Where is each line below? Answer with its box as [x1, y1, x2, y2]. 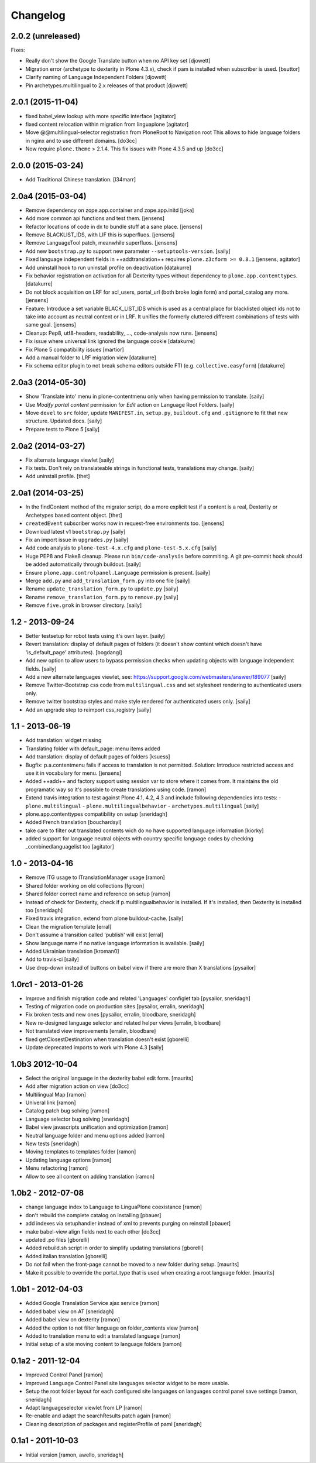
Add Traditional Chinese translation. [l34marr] [25, 176, 136, 183]
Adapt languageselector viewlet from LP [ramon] [25, 1404, 143, 1411]
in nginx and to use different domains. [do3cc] [25, 137, 138, 144]
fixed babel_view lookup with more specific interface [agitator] [25, 112, 176, 119]
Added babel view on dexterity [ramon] [25, 1316, 120, 1323]
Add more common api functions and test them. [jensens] [25, 215, 165, 222]
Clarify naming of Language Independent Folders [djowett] [25, 74, 167, 81]
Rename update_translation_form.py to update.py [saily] [25, 585, 178, 592]
